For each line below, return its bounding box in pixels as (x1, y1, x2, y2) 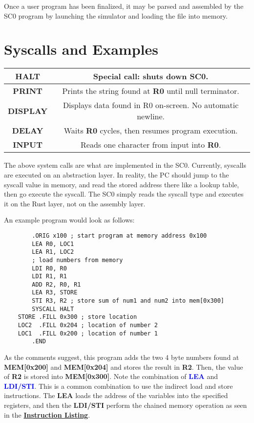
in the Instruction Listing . (4, 409, 90, 420)
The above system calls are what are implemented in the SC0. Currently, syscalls (4, 160, 247, 170)
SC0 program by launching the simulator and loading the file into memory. (4, 10, 228, 21)
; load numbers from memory (32, 256, 123, 264)
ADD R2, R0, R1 (32, 281, 81, 288)
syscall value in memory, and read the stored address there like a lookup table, (4, 179, 239, 189)
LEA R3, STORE (32, 289, 78, 296)
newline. (137, 111, 165, 122)
